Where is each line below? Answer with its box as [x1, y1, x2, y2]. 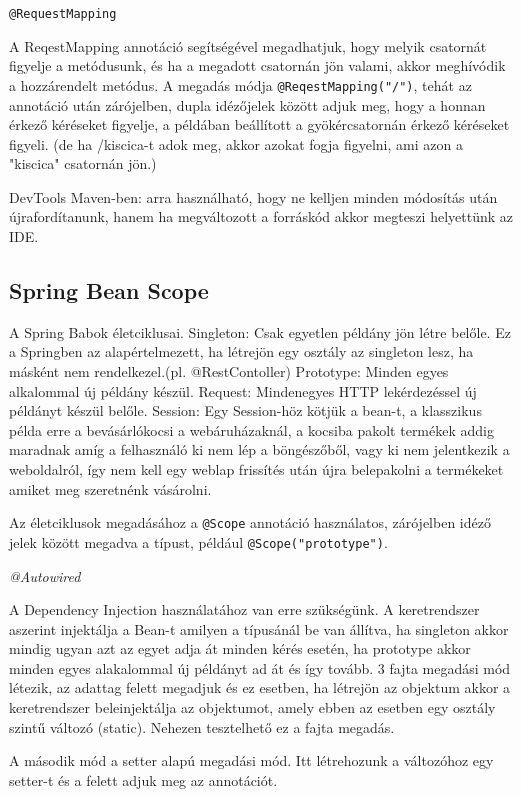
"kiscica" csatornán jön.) [9, 153, 157, 174]
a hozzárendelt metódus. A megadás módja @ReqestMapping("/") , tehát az [9, 74, 472, 95]
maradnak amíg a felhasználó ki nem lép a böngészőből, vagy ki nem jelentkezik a [9, 439, 510, 460]
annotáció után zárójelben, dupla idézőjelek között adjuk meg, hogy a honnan [9, 94, 486, 115]
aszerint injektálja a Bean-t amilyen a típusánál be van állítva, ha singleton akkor [9, 618, 509, 639]
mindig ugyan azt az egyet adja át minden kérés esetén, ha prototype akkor [9, 638, 471, 659]
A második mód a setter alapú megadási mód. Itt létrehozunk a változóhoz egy [9, 750, 494, 771]
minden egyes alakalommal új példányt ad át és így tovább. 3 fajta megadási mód [9, 657, 511, 678]
